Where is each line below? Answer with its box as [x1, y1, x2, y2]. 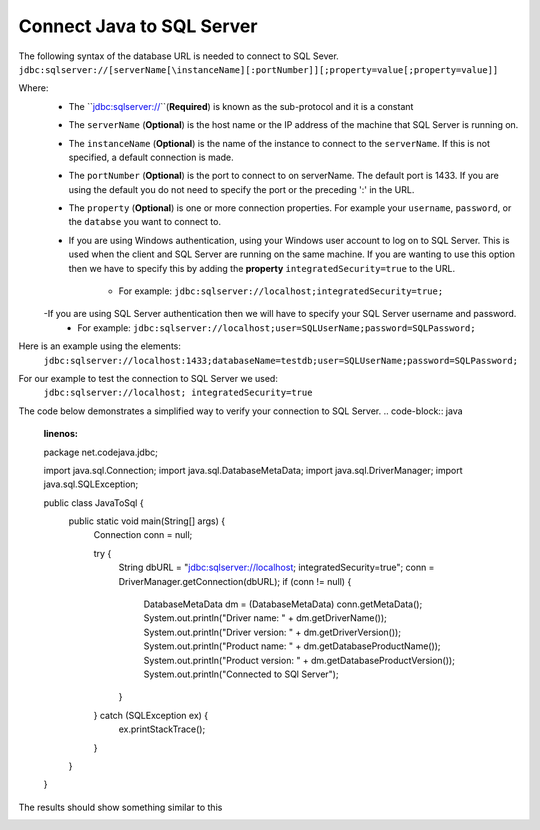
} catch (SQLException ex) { [93, 709, 209, 721]
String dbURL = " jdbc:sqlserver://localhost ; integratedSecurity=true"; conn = [118, 561, 435, 574]
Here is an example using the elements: [18, 340, 182, 352]
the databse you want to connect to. [68, 216, 222, 228]
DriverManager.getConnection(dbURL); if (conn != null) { [118, 575, 352, 587]
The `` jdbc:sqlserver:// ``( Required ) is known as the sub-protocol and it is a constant [68, 100, 414, 112]
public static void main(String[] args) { [68, 515, 225, 527]
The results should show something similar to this [18, 801, 223, 813]
